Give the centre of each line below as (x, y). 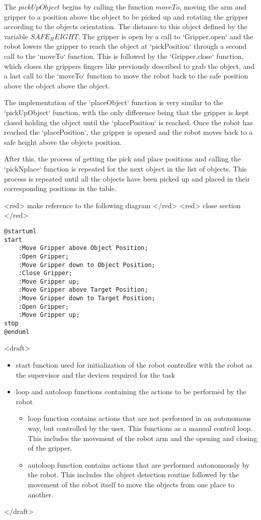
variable (16, 36)
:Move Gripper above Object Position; (83, 248)
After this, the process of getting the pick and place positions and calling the (122, 159)
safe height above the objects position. (63, 142)
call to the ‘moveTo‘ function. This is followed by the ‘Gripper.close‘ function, (124, 56)
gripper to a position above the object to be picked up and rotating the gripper (126, 16)
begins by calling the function (108, 7)
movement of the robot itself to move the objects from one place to (131, 484)
